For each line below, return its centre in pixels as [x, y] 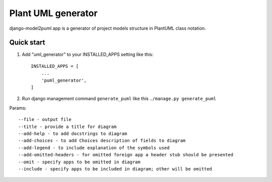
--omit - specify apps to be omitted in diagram [79, 162]
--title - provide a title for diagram [67, 127]
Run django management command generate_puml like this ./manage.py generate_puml [119, 99]
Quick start [27, 43]
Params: [18, 108]
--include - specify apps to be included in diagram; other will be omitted [115, 169]
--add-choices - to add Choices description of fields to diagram [102, 141]
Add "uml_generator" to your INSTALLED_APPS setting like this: [88, 54]
